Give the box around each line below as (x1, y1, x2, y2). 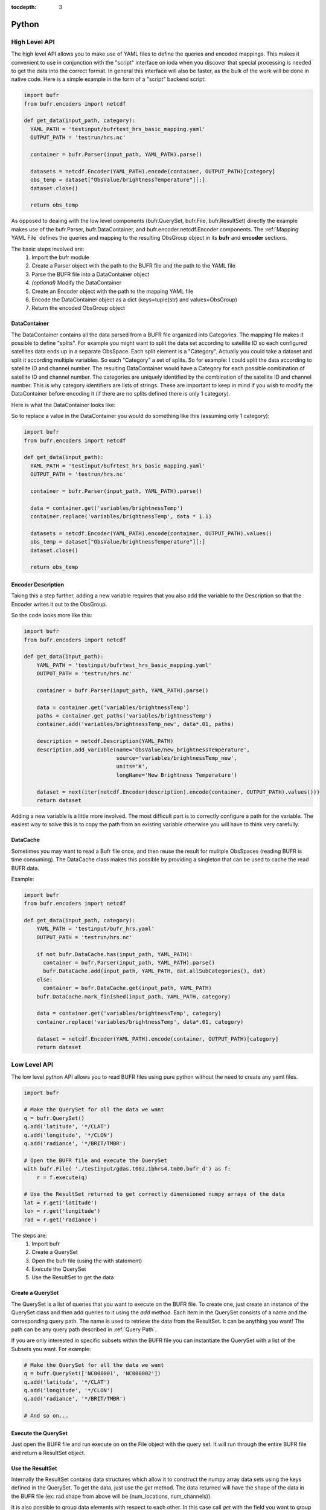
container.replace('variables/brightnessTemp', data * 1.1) (30, 513, 212, 520)
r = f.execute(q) (36, 1174, 88, 1181)
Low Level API (11, 1061, 54, 1069)
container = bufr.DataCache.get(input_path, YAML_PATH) (43, 985, 212, 992)
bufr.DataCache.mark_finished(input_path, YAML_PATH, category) (36, 993, 231, 1000)
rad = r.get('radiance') (24, 1216, 98, 1223)
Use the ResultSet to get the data (31, 1274, 114, 1281)
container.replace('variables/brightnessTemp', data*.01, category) (36, 1018, 244, 1025)
